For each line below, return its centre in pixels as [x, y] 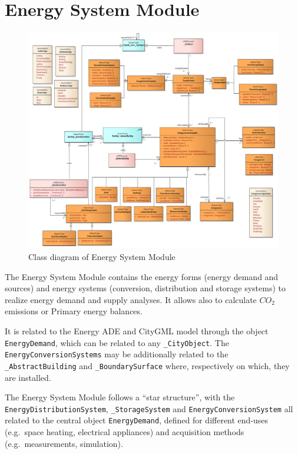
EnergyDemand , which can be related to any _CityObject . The [117, 342]
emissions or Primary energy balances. [74, 311]
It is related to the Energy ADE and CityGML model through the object [137, 330]
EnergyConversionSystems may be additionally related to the [117, 354]
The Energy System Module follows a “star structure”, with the [120, 397]
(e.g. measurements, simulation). [64, 443]
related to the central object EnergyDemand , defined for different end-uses [137, 420]
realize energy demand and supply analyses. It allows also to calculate [131, 299]
